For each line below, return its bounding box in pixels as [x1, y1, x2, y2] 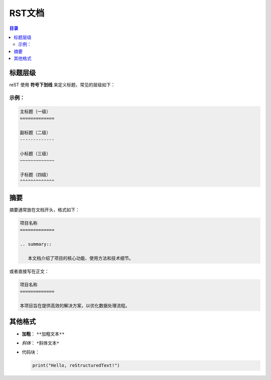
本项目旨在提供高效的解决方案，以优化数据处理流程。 [20, 303, 130, 309]
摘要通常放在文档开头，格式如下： [9, 207, 80, 213]
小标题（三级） [20, 151, 51, 156]
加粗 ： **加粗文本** [22, 331, 65, 337]
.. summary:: [20, 241, 52, 247]
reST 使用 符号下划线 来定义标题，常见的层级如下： [9, 82, 115, 88]
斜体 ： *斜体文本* [22, 340, 60, 346]
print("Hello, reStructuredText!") [32, 362, 120, 368]
